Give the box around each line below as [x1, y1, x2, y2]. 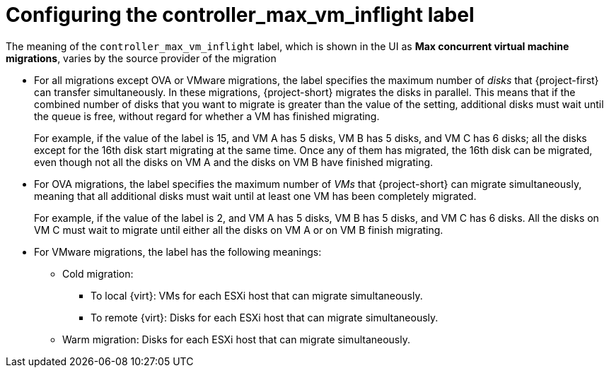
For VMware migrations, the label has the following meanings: [34, 245, 322, 258]
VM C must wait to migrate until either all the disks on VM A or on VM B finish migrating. [34, 223, 443, 236]
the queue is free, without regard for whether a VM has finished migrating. [34, 109, 380, 122]
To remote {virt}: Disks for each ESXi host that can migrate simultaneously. [91, 311, 439, 324]
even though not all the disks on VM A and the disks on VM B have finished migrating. [34, 155, 434, 168]
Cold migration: [62, 267, 134, 280]
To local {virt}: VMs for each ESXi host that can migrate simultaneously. [91, 289, 423, 302]
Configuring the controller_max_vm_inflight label [6, 3, 475, 27]
